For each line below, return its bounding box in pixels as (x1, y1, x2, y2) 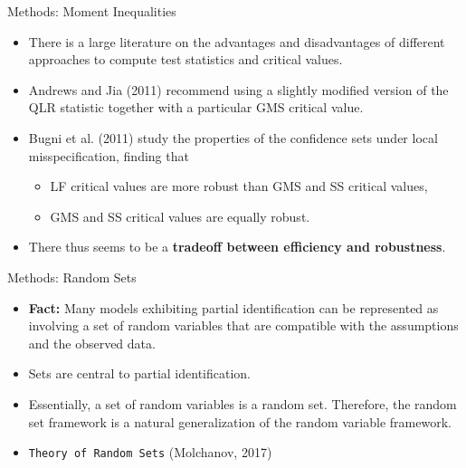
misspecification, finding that (28, 146, 189, 165)
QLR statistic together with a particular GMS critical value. (28, 98, 364, 117)
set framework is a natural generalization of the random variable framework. (28, 412, 452, 431)
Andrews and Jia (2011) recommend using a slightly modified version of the (28, 80, 449, 99)
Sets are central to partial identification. (28, 364, 252, 383)
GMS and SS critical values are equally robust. (50, 206, 310, 225)
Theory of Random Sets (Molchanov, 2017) (28, 443, 272, 462)
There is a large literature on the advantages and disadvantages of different (28, 32, 445, 51)
